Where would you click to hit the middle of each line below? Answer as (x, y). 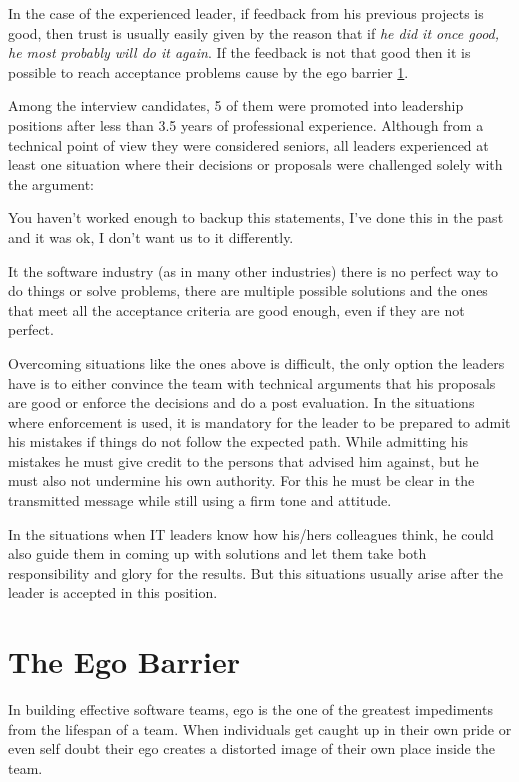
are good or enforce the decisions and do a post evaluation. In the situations (241, 402)
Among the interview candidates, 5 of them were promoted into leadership (236, 105)
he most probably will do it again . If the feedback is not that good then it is (239, 52)
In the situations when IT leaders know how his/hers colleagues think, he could (251, 533)
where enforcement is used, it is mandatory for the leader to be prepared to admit (259, 421)
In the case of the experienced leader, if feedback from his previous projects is (246, 13)
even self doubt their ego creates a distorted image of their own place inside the (251, 748)
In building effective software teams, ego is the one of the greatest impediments (250, 709)
